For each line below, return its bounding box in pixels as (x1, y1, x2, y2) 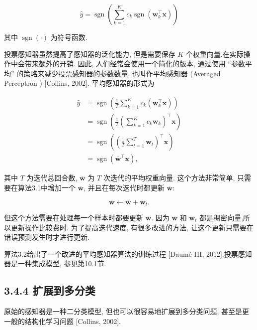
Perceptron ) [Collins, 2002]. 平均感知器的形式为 (4, 78, 155, 88)
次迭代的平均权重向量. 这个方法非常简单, (103, 172, 235, 183)
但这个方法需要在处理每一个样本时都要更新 (4, 212, 143, 222)
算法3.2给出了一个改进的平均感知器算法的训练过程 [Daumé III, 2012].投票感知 (4, 248, 252, 259)
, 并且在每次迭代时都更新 (84, 182, 165, 192)
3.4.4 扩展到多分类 (4, 283, 95, 298)
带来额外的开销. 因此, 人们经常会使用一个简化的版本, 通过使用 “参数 (24, 58, 245, 69)
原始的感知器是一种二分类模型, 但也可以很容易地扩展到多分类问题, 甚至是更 (4, 306, 250, 317)
